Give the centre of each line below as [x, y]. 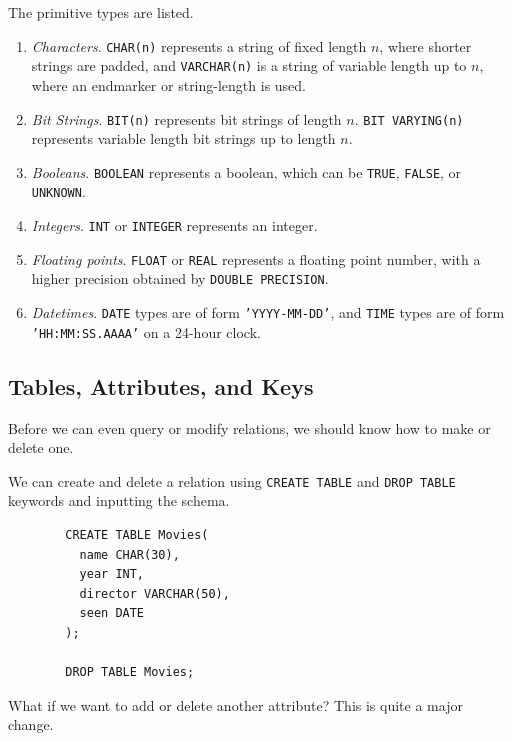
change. [31, 724]
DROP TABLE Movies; [130, 672]
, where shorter [425, 45]
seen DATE [112, 613]
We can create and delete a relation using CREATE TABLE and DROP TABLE [232, 480]
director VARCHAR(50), [154, 593]
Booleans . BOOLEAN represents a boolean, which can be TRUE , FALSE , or [246, 171]
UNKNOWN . [58, 191]
